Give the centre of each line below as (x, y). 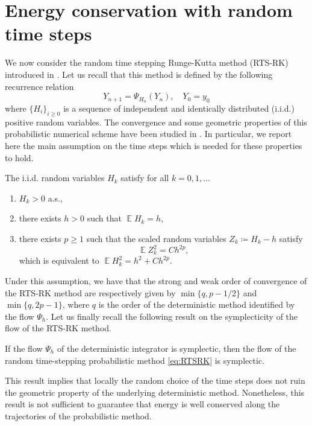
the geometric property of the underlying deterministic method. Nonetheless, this (155, 392)
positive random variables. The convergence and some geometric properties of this (156, 122)
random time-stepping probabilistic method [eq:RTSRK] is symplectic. (135, 360)
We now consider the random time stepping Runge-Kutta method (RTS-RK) (147, 62)
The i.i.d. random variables (55, 178)
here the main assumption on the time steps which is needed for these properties (154, 145)
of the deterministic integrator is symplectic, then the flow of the (176, 348)
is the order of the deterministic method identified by (197, 304)
